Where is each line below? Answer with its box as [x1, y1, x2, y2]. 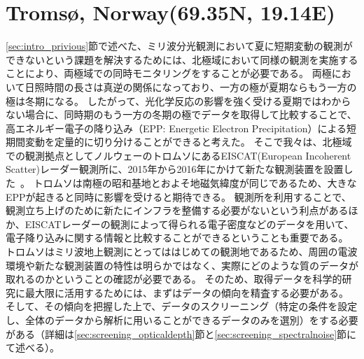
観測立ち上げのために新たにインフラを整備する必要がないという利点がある [6, 203, 349, 218]
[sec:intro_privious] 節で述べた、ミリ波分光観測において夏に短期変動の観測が [6, 38, 353, 53]
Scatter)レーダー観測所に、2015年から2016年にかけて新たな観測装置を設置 [6, 162, 344, 176]
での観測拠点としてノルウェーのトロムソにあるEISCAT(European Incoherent [6, 148, 351, 162]
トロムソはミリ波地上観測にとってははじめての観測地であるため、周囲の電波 [6, 244, 358, 259]
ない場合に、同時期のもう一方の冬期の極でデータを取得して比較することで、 [6, 107, 357, 122]
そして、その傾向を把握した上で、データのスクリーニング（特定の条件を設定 [6, 299, 358, 314]
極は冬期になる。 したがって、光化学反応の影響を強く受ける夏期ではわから [6, 93, 351, 108]
